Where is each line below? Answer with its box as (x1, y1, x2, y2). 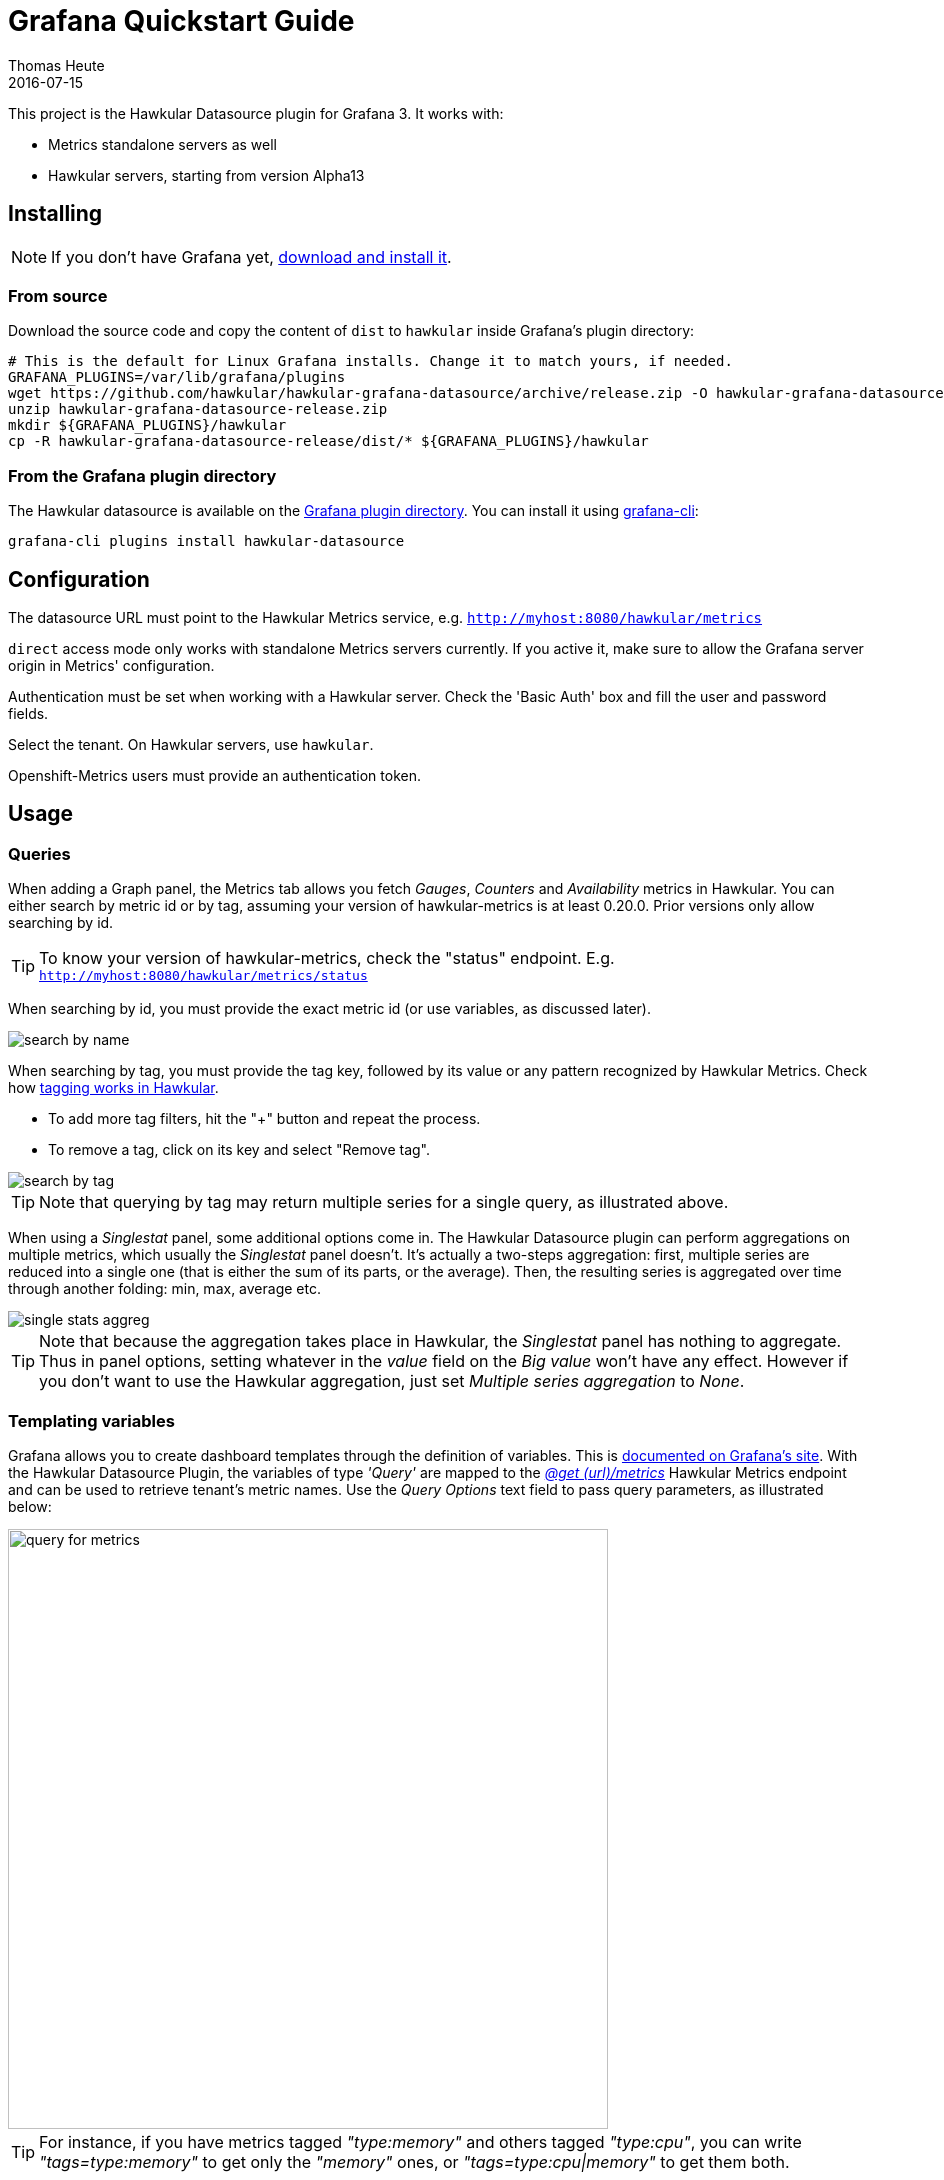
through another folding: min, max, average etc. (8, 1280, 321, 1298)
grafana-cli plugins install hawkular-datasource (8, 533, 405, 550)
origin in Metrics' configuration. (8, 656, 215, 674)
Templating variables (8, 1410, 175, 1431)
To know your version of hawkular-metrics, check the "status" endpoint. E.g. (39, 948, 615, 969)
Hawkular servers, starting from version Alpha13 (48, 166, 365, 184)
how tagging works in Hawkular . (8, 1079, 219, 1097)
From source (8, 285, 108, 306)
